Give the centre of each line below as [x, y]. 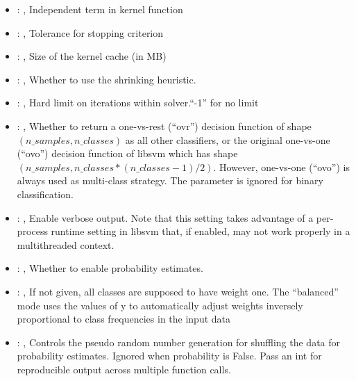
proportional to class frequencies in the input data [124, 319]
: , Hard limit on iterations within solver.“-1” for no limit [138, 103]
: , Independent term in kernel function [100, 9]
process [32, 231]
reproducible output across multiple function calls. [124, 369]
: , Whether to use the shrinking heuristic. [107, 79]
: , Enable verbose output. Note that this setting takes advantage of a [165, 217]
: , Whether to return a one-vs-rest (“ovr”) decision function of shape [164, 125]
